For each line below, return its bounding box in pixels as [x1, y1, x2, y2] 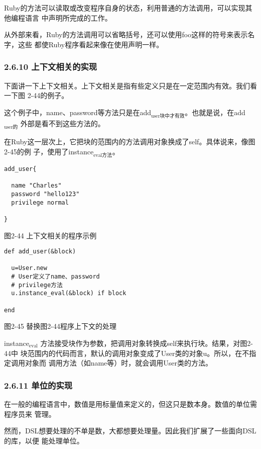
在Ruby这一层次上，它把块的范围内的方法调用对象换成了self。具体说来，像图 [4, 136, 255, 147]
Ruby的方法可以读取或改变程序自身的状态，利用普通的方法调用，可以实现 [4, 3, 245, 13]
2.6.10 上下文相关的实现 [4, 60, 97, 73]
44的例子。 [33, 90, 69, 101]
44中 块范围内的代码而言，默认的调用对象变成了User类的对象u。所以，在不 [4, 347, 249, 358]
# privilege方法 [11, 281, 63, 289]
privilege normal [11, 199, 69, 206]
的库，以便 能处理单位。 [4, 435, 84, 445]
